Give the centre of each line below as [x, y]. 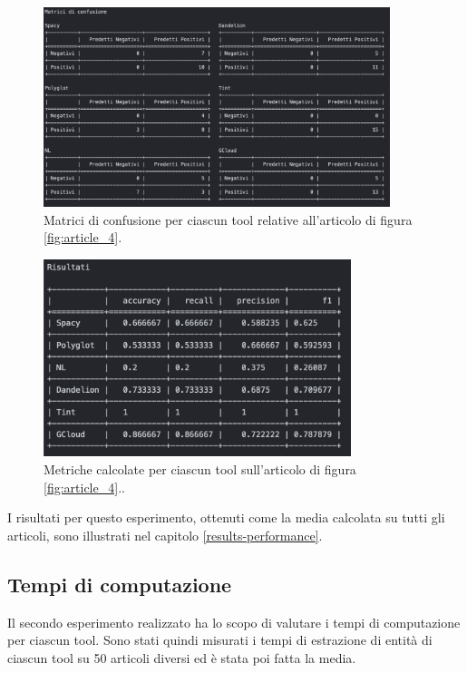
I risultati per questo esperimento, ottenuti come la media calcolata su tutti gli [226, 517]
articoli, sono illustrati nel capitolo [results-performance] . [165, 535]
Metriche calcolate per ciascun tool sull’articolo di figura [200, 469]
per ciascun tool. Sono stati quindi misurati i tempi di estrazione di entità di [220, 640]
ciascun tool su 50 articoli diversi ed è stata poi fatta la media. [182, 657]
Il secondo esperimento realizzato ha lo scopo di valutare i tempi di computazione [234, 622]
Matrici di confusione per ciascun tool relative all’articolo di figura [228, 219]
